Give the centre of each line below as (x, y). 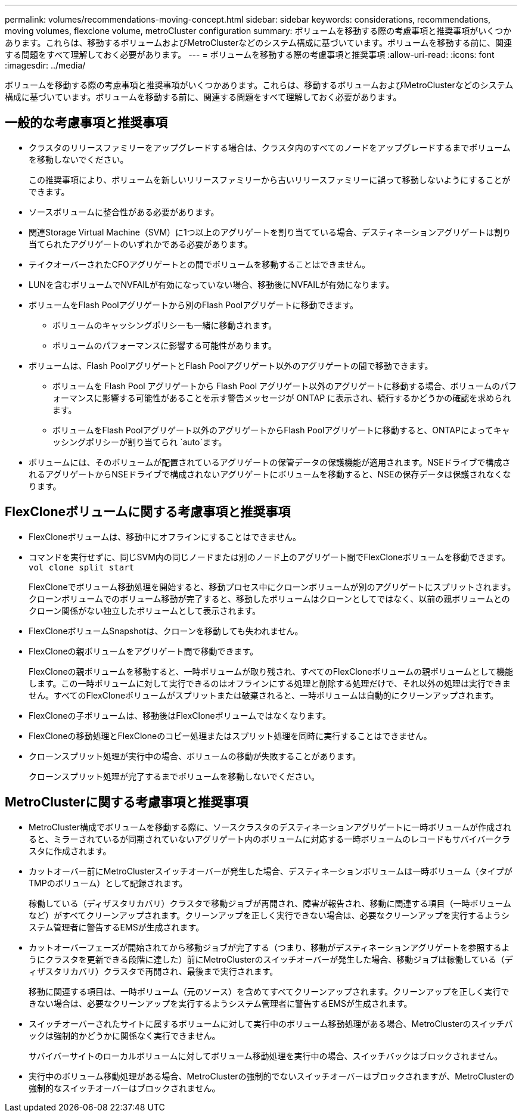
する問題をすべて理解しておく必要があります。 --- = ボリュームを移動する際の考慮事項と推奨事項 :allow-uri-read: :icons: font (250, 55)
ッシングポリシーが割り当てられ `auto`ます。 (140, 442)
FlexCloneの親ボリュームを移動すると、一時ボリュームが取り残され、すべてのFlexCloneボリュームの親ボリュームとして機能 (271, 671)
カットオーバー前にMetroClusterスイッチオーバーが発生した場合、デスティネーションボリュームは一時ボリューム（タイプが (271, 871)
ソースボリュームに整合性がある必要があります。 (124, 212)
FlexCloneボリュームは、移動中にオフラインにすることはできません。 (165, 536)
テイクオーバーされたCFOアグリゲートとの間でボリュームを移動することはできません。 (200, 264)
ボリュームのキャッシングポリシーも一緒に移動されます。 (165, 325)
